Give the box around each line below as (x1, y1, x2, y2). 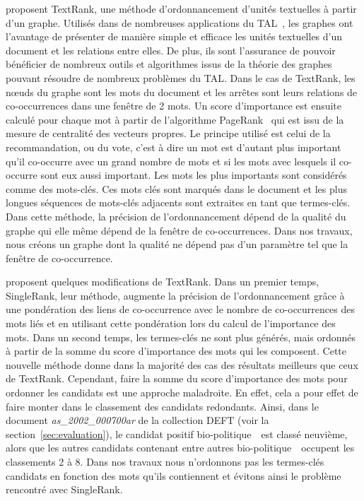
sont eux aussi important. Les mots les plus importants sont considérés (40, 167, 347, 182)
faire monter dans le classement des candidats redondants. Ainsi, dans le (6, 399, 319, 413)
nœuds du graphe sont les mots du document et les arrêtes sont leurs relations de (6, 84, 358, 99)
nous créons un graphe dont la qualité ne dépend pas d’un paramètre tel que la (6, 237, 348, 252)
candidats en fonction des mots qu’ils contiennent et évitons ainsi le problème (6, 468, 341, 483)
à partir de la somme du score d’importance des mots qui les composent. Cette (6, 343, 346, 358)
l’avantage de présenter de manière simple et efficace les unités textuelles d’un (6, 29, 343, 44)
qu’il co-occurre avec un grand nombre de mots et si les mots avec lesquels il (6, 153, 336, 168)
